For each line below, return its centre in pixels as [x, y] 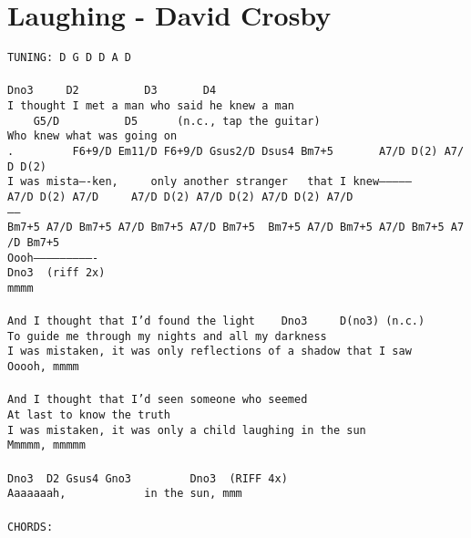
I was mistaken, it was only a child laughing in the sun [187, 430]
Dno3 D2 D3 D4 [112, 91]
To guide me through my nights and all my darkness [167, 336]
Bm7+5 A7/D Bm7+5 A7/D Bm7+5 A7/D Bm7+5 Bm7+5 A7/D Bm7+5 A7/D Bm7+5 [226, 228]
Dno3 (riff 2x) [56, 273]
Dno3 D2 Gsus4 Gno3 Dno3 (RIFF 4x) [148, 478]
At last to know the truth [89, 415]
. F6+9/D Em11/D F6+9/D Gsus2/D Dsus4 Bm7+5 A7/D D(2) [223, 151]
